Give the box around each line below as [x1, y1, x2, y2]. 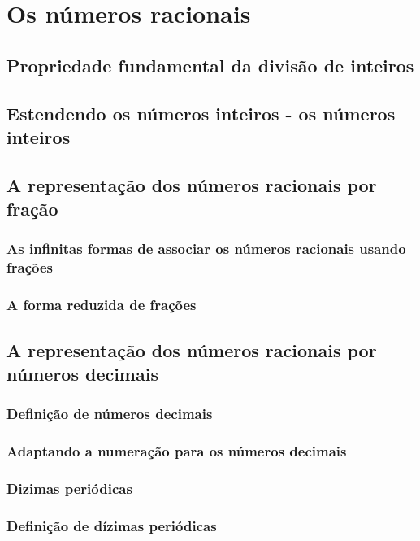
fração [6, 196, 58, 221]
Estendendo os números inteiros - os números [6, 100, 396, 125]
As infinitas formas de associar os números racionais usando [6, 238, 406, 259]
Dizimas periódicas [6, 478, 132, 498]
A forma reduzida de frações [6, 294, 197, 315]
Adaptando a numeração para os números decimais [6, 441, 347, 461]
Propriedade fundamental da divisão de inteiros [6, 52, 414, 77]
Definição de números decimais [6, 404, 213, 424]
